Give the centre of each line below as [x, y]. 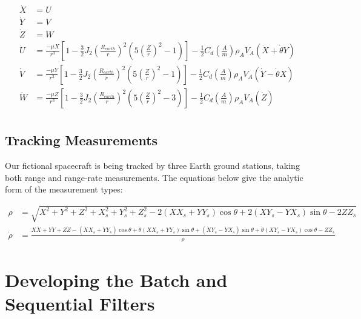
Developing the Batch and [116, 279]
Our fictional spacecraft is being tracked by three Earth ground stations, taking [152, 166]
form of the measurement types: [64, 189]
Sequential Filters [80, 303]
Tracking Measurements [81, 140]
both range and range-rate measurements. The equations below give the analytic [154, 177]
